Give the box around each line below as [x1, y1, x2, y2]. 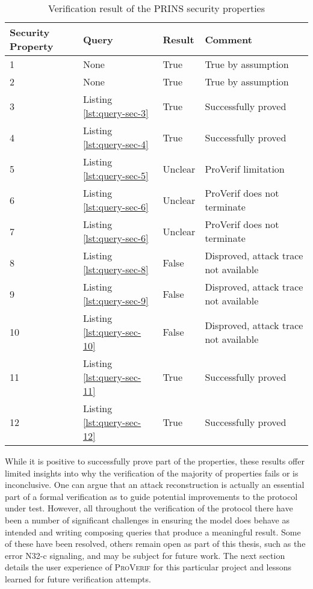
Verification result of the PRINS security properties [48, 1, 265, 15]
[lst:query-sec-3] [82, 106, 149, 120]
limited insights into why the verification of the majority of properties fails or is [5, 466, 299, 479]
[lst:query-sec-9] [82, 294, 149, 307]
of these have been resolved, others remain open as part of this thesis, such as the [5, 537, 306, 550]
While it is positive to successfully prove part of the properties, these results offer [5, 455, 305, 467]
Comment [205, 32, 252, 46]
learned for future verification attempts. [5, 572, 151, 585]
